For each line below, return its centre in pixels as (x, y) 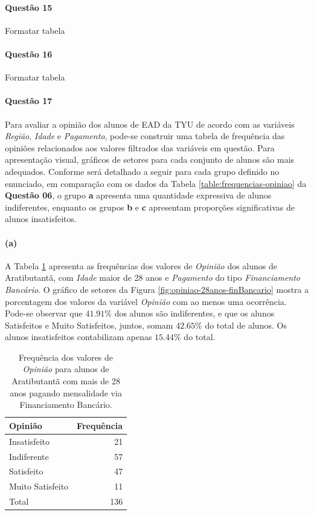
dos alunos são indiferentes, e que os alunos (194, 313)
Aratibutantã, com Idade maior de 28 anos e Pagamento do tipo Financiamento (153, 277)
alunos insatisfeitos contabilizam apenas (78, 337)
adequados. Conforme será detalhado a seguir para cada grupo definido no (142, 171)
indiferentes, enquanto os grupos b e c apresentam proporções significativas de (150, 207)
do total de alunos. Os (246, 325)
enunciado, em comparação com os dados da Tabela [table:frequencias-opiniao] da (156, 183)
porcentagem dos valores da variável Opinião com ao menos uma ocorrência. (146, 301)
